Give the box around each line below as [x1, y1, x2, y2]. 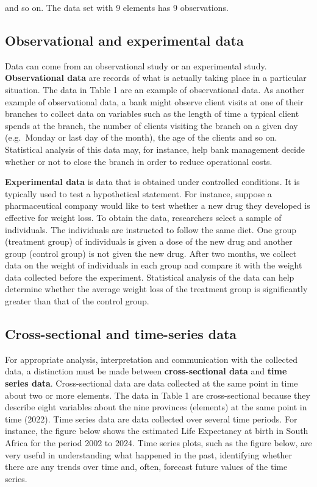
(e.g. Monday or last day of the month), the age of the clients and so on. [5, 131, 277, 144]
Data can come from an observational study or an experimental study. [5, 59, 267, 72]
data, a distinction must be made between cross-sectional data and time [5, 365, 287, 377]
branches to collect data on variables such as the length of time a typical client [5, 107, 299, 120]
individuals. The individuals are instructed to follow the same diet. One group [5, 223, 297, 236]
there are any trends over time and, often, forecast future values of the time [5, 460, 288, 473]
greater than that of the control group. [5, 295, 149, 307]
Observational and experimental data [5, 30, 244, 49]
